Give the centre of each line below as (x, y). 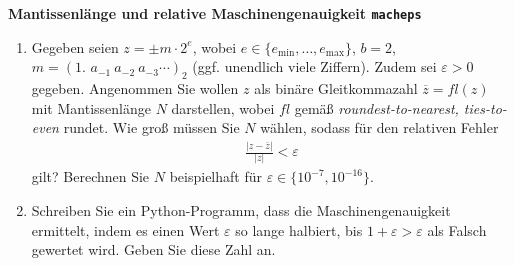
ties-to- (485, 107)
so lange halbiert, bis (299, 229)
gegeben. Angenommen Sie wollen (135, 88)
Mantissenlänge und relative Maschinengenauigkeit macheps (215, 13)
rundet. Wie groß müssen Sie (151, 127)
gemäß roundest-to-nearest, (376, 107)
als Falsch (457, 229)
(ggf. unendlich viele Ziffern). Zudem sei (314, 66)
